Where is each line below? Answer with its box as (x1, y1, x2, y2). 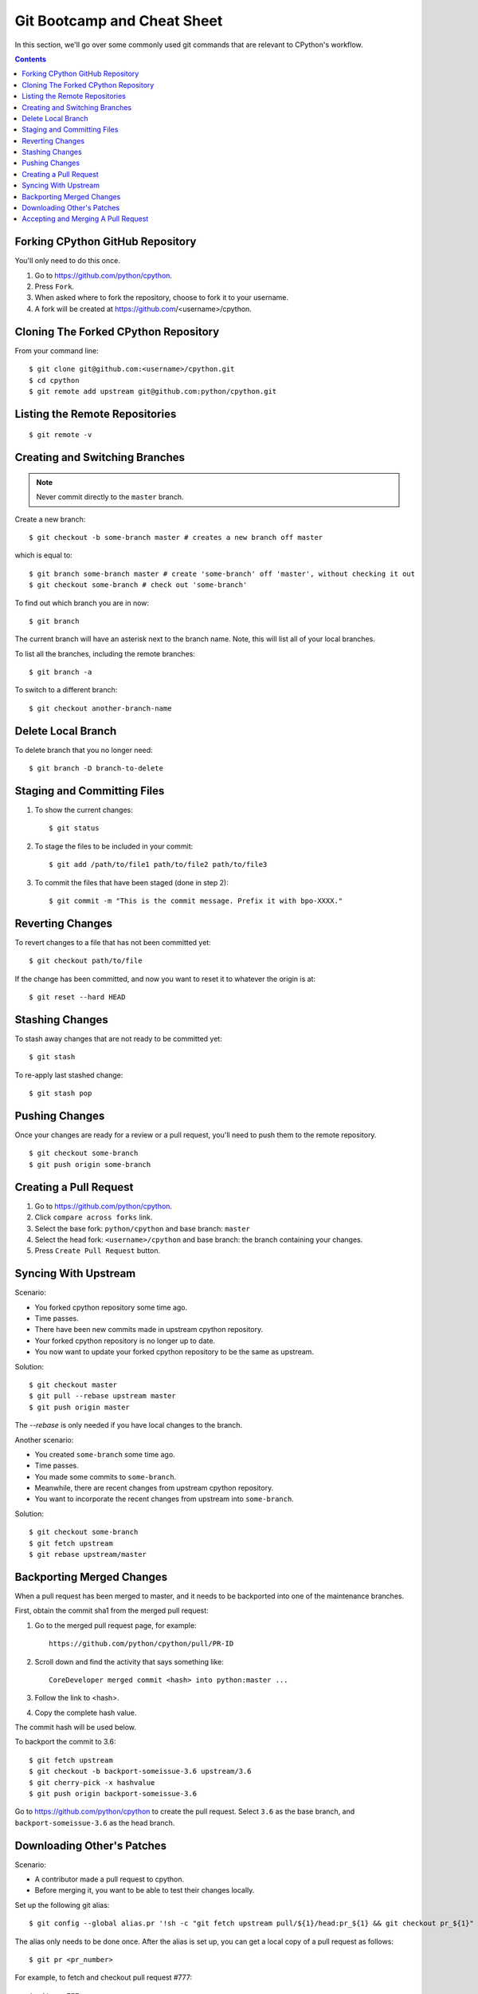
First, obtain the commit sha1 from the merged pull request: (14, 1606, 209, 1615)
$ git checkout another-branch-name (29, 703, 172, 713)
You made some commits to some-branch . (34, 1472, 177, 1481)
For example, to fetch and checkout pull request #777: (14, 1972, 193, 1982)
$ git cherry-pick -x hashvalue (29, 1778, 155, 1787)
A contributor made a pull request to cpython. (34, 1874, 185, 1884)
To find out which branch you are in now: (14, 598, 150, 608)
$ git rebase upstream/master (29, 1550, 147, 1559)
